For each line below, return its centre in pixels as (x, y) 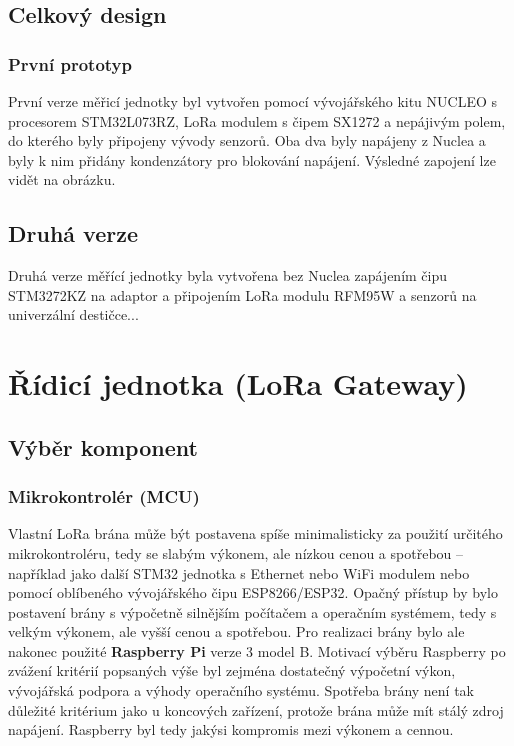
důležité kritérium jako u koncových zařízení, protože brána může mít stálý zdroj (256, 709)
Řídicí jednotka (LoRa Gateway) (238, 383)
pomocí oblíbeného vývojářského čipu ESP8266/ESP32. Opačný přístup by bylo (253, 592)
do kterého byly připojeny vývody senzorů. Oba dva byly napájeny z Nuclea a (247, 140)
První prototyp (70, 63)
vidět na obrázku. (62, 179)
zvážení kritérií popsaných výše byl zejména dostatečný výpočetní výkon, (232, 670)
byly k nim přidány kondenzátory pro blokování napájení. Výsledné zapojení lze (252, 159)
